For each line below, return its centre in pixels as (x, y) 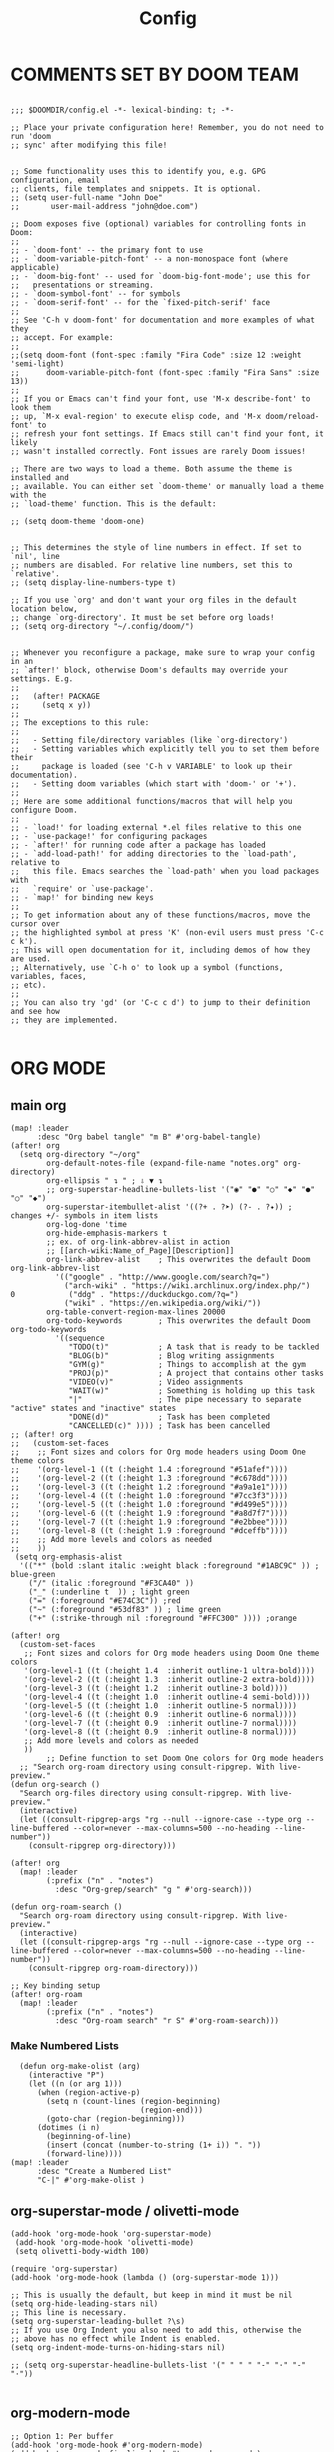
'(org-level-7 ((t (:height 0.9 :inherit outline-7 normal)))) (160, 1723)
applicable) (35, 267)
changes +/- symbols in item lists (84, 1215)
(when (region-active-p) (88, 2093)
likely (24, 442)
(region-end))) (171, 2110)
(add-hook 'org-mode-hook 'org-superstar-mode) (111, 2234)
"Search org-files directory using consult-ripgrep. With (143, 1793)
